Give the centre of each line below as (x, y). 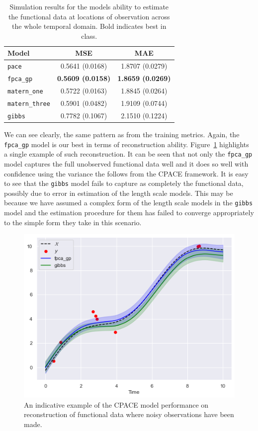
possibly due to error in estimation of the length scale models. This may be (119, 193)
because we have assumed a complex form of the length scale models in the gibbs (129, 203)
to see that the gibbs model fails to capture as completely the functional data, (124, 183)
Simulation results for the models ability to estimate (89, 6)
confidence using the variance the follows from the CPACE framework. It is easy (126, 173)
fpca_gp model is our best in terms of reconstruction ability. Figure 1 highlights (127, 144)
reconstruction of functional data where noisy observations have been (129, 414)
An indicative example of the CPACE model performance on (116, 404)
